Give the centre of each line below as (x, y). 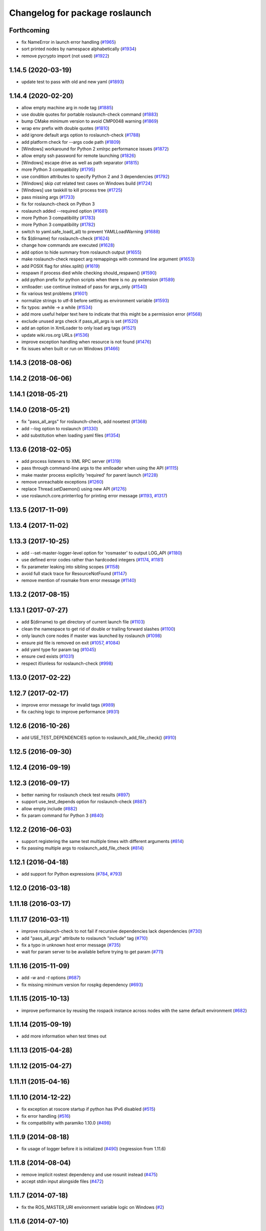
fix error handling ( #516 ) (46, 1116)
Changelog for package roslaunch (80, 13)
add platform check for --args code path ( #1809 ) (71, 142)
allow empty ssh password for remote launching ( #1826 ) (79, 156)
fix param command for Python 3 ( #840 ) (63, 815)
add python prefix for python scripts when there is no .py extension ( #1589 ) (98, 280)
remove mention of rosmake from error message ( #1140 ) (79, 581)
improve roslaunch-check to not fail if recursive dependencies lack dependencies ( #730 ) (112, 931)
